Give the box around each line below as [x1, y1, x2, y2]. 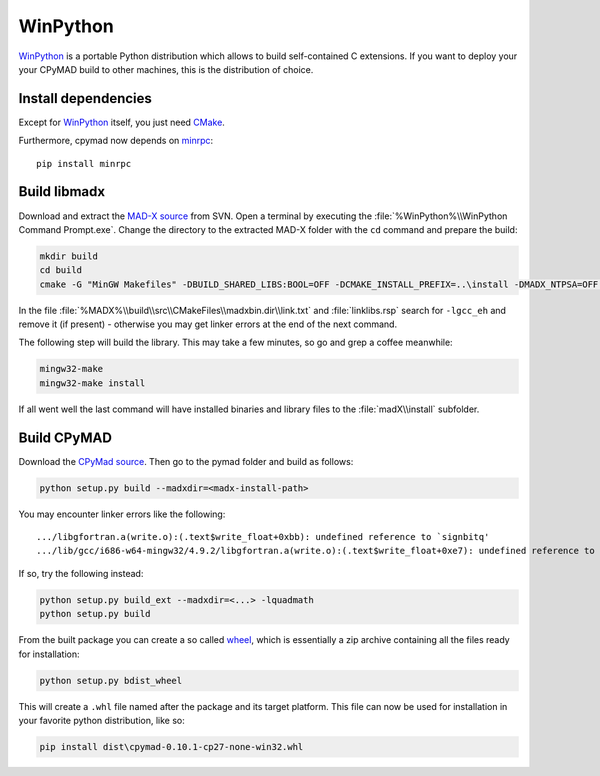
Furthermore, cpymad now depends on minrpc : [18, 135, 214, 147]
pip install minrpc [36, 158, 132, 169]
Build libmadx [18, 183, 105, 200]
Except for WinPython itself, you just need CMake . [18, 116, 225, 128]
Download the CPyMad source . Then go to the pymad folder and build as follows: [18, 455, 354, 467]
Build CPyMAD [18, 429, 112, 446]
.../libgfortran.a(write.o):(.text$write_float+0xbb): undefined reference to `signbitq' [36, 531, 490, 543]
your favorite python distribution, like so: [18, 714, 185, 726]
